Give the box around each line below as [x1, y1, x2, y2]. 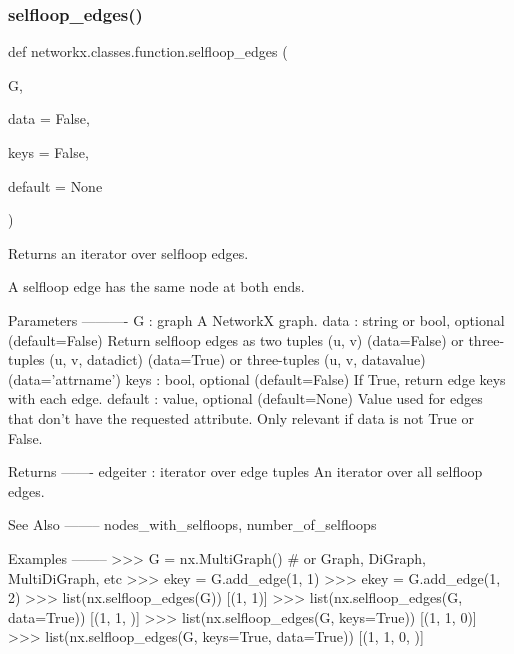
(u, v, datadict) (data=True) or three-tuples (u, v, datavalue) [49, 349, 426, 370]
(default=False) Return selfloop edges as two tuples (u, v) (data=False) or [8, 329, 464, 350]
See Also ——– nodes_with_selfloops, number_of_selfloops [8, 514, 377, 535]
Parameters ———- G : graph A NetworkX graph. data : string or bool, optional [8, 309, 505, 330]
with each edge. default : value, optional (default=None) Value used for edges [8, 388, 483, 409]
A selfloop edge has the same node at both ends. [8, 276, 305, 297]
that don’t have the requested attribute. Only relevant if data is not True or [8, 407, 474, 428]
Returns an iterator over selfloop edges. [8, 242, 249, 263]
